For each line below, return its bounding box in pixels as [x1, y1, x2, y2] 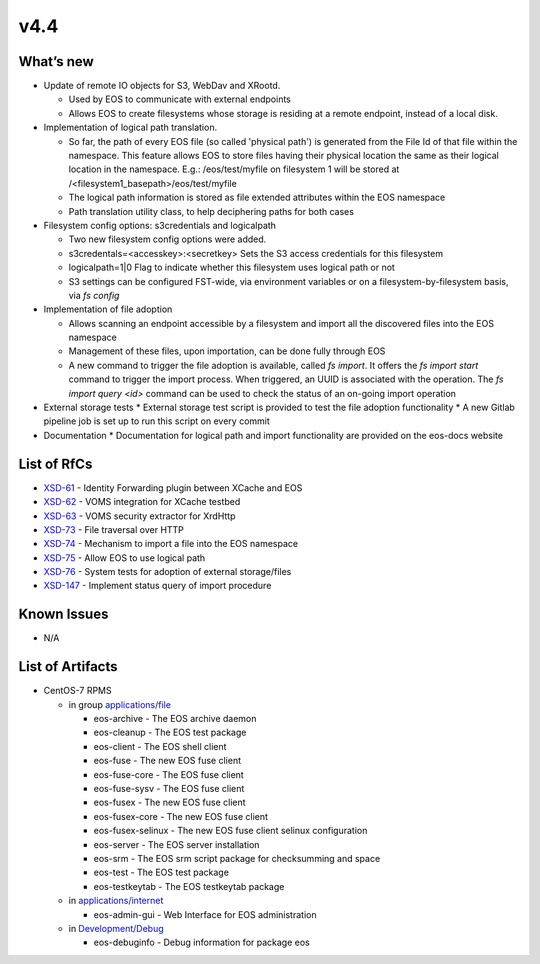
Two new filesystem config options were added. [68, 233, 267, 245]
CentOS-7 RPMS [43, 685, 112, 697]
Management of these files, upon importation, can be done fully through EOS [68, 345, 386, 357]
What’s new [18, 53, 94, 70]
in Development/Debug [68, 922, 164, 934]
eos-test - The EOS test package [93, 866, 230, 879]
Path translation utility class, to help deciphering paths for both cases [68, 205, 355, 217]
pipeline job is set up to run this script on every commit [43, 415, 270, 427]
